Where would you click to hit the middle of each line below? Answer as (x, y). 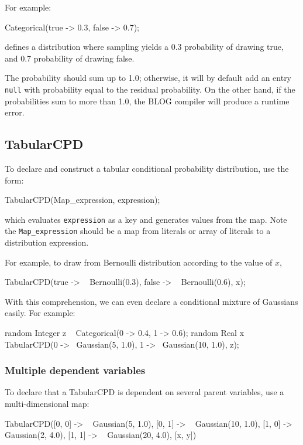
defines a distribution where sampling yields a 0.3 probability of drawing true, (144, 47)
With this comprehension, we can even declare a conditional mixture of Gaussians (151, 301)
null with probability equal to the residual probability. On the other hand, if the (150, 89)
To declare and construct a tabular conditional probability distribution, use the (147, 169)
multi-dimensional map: (47, 404)
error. (15, 112)
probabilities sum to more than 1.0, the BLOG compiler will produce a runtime (147, 101)
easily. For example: (40, 313)
